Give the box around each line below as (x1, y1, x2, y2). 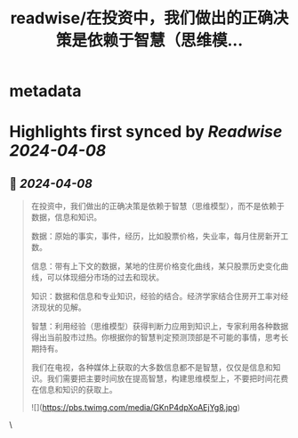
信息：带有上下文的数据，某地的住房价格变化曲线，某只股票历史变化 (30, 261, 281, 272)
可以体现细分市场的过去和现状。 (46, 272, 165, 283)
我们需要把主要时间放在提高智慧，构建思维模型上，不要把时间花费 (46, 373, 289, 384)
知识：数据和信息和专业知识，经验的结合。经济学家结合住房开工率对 (30, 291, 281, 302)
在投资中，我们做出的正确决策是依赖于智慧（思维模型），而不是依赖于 (30, 201, 285, 212)
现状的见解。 (38, 302, 86, 312)
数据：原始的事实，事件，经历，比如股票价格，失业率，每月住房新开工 (30, 231, 289, 241)
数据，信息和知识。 (30, 212, 102, 223)
